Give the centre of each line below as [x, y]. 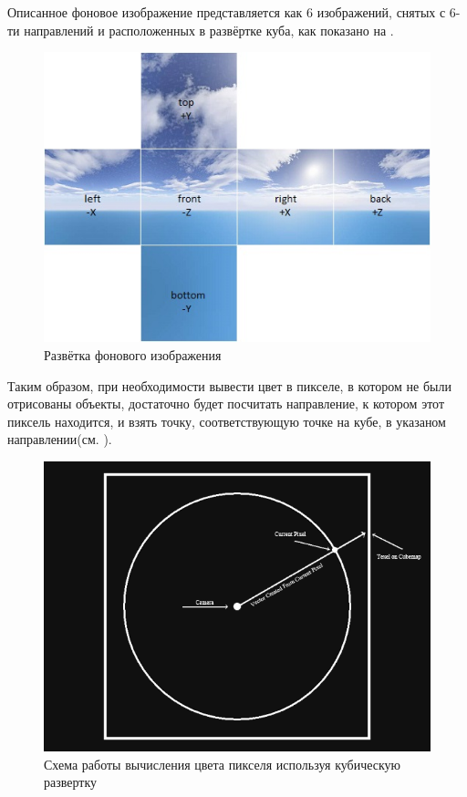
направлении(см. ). [60, 439]
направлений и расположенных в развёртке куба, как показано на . [209, 30]
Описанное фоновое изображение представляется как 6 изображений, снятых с [227, 12]
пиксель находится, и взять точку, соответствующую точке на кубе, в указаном [227, 421]
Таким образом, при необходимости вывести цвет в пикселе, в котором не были [229, 385]
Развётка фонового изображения [133, 354]
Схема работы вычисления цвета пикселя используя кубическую [223, 764]
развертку [71, 782]
